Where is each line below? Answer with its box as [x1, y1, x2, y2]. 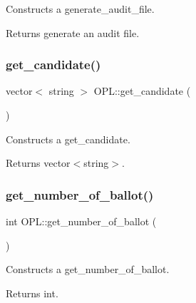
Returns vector [6, 155, 71, 170]
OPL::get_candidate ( [93, 83, 191, 98]
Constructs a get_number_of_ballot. [6, 262, 170, 277]
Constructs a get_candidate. [6, 131, 130, 146]
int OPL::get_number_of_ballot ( [6, 214, 157, 228]
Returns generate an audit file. [6, 25, 140, 40]
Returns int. [6, 285, 58, 300]
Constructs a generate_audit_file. [6, 1, 155, 16]
